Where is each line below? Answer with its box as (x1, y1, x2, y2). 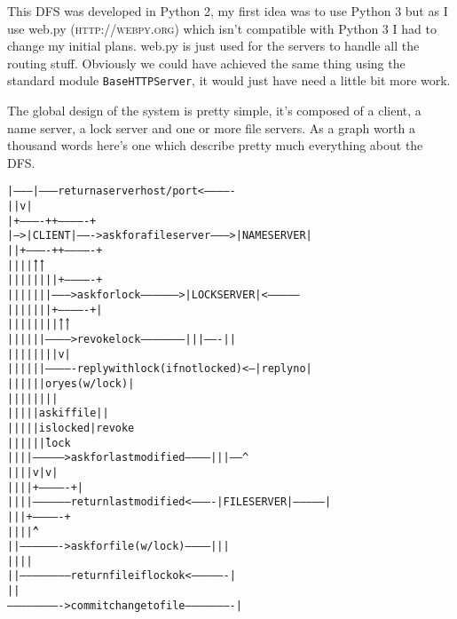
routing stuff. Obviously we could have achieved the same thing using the (7, 53, 406, 72)
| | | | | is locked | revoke (7, 421, 135, 434)
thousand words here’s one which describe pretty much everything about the (7, 136, 423, 155)
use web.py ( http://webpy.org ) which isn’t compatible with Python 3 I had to (7, 19, 437, 37)
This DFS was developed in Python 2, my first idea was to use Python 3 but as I (7, 2, 448, 20)
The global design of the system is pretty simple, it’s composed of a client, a (7, 101, 422, 120)
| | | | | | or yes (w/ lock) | (7, 377, 135, 390)
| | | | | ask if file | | (7, 407, 109, 420)
